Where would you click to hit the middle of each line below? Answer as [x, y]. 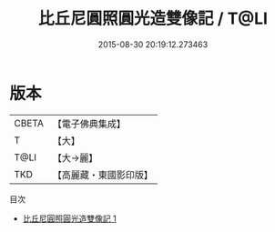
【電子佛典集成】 [89, 124]
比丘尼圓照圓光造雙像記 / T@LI [153, 19]
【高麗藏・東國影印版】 [102, 175]
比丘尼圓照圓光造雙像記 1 [69, 218]
